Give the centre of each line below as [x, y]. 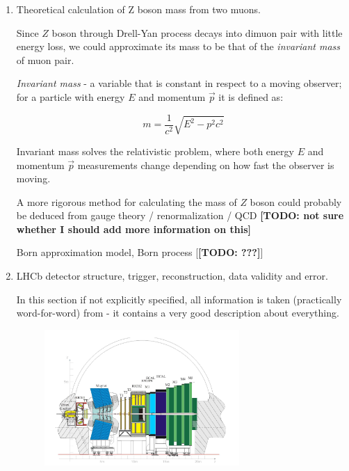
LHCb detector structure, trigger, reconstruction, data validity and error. [172, 276]
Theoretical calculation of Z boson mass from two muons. [138, 9]
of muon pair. [45, 59]
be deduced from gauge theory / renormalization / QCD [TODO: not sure [180, 215]
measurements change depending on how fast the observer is [206, 165]
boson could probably [296, 201]
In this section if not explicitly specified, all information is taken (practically [179, 299]
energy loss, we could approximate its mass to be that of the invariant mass [178, 46]
